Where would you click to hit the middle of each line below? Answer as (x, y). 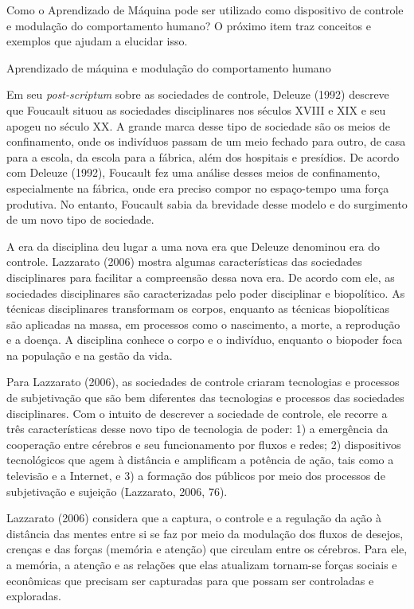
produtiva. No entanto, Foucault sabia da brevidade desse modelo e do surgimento (207, 203)
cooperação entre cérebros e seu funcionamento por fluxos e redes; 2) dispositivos (204, 444)
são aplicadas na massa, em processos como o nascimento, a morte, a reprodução (203, 324)
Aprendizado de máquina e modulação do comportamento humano (169, 67)
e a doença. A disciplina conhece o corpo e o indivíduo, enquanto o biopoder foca (205, 340)
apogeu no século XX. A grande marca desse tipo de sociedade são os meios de (198, 125)
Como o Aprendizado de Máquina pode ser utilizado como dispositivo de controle (205, 10)
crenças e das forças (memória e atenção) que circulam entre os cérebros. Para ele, (207, 549)
